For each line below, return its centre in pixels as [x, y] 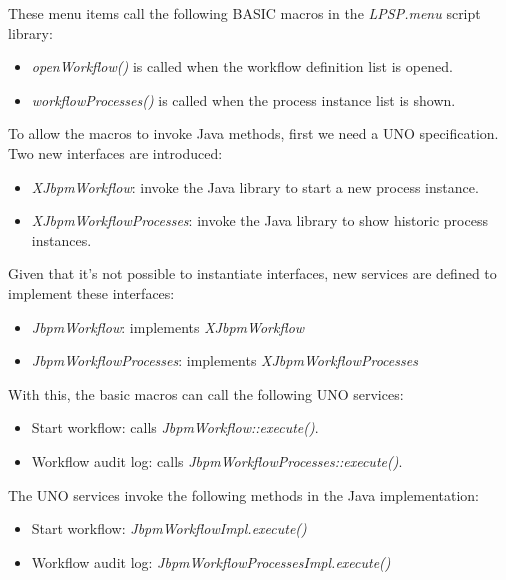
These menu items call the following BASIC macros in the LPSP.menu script [244, 13]
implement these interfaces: [91, 292]
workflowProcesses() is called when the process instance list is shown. [243, 99]
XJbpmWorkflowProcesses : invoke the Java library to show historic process [259, 220]
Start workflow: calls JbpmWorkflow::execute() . [175, 427]
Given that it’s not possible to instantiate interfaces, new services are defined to [252, 273]
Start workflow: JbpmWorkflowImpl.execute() [169, 528]
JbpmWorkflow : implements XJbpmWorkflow [168, 326]
